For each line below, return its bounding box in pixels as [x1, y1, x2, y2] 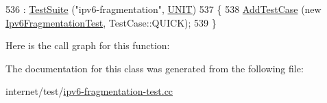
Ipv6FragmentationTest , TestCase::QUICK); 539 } [5, 15, 217, 29]
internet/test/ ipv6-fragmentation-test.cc [5, 84, 173, 98]
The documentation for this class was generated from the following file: [5, 61, 304, 75]
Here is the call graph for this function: [5, 38, 170, 53]
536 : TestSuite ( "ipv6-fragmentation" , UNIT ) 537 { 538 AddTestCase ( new [5, 2, 322, 16]
